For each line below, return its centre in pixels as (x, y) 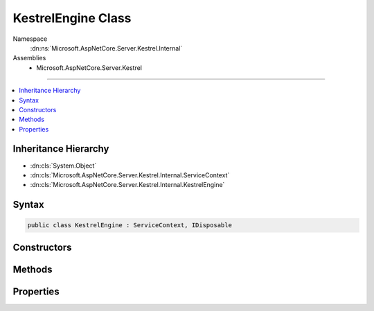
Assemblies (29, 58)
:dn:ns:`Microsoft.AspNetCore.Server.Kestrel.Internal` (106, 48)
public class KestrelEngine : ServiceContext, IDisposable (130, 225)
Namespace (30, 39)
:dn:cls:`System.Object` (63, 166)
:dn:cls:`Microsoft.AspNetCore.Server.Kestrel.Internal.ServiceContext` (130, 175)
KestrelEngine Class (72, 18)
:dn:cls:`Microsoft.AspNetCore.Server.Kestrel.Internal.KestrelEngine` (127, 185)
